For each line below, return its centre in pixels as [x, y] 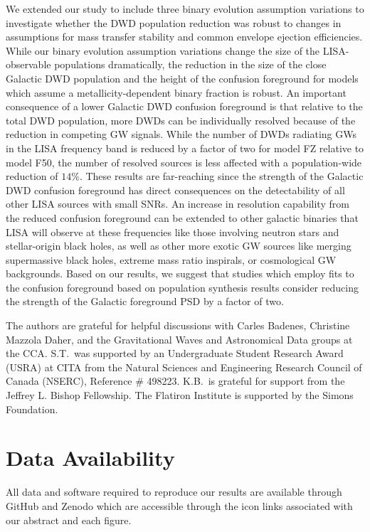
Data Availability [90, 458]
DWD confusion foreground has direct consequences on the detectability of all [175, 190]
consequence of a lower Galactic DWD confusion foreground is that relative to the [184, 106]
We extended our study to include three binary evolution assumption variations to [185, 9]
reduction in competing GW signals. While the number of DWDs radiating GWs [181, 134]
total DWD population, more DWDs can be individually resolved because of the [181, 120]
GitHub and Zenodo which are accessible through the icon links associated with [179, 505]
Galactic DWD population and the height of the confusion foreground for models [182, 78]
